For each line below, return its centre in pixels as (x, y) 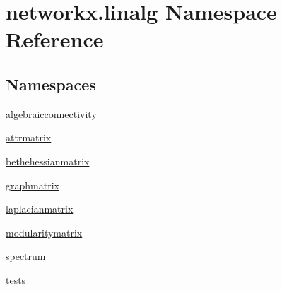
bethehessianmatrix (48, 161)
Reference (55, 39)
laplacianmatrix (40, 209)
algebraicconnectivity (51, 113)
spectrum (26, 256)
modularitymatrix (44, 232)
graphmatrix (33, 185)
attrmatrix (29, 137)
